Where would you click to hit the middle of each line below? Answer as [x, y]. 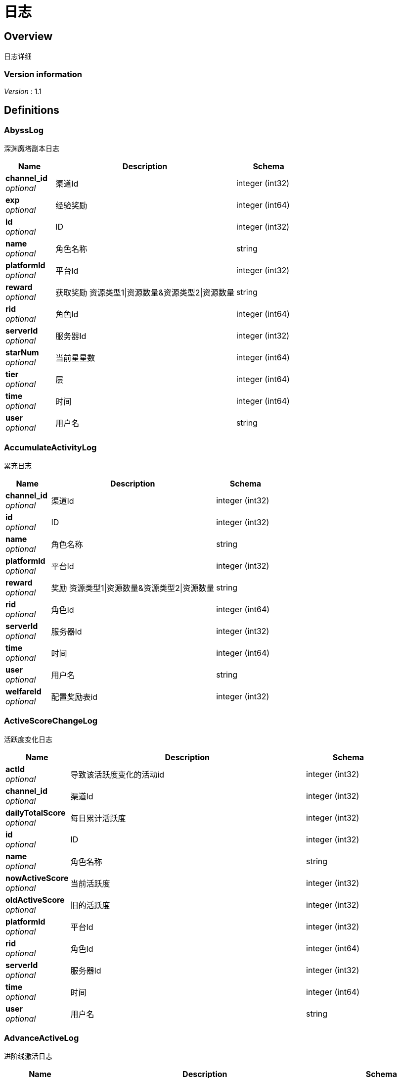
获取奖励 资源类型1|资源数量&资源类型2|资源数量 [145, 293]
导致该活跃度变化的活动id [117, 774]
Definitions [32, 110]
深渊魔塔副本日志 [32, 148]
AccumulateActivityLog [50, 447]
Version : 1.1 [23, 91]
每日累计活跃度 [98, 818]
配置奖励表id [74, 697]
